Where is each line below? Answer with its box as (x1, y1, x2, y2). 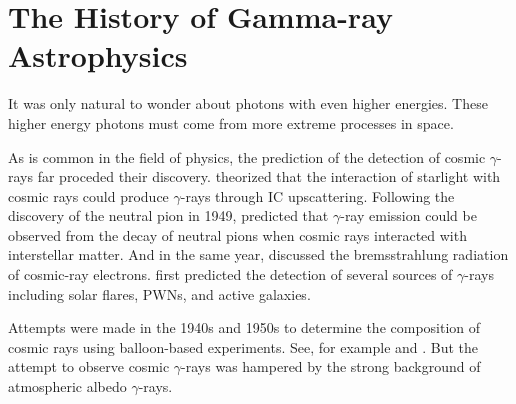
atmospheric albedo (8, 376, 127, 397)
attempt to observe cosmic (8, 356, 170, 377)
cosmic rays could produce (8, 185, 169, 206)
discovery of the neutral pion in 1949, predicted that (8, 205, 329, 226)
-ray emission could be (340, 205, 477, 226)
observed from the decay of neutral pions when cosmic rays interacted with (8, 224, 467, 245)
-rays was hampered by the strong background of (181, 356, 481, 377)
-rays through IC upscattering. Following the (180, 185, 455, 206)
